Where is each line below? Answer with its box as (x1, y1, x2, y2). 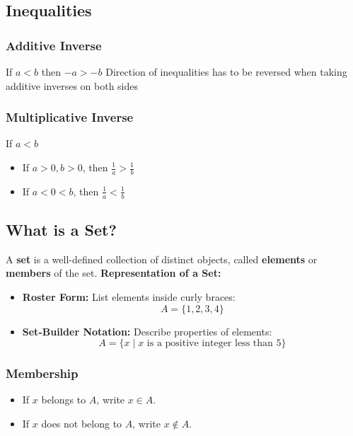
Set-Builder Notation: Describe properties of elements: (22, 323, 272, 338)
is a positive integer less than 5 (146, 338, 282, 349)
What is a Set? (6, 219, 117, 241)
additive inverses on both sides (6, 78, 139, 93)
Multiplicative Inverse (6, 108, 134, 126)
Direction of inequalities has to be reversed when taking (105, 64, 347, 79)
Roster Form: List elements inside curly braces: (22, 289, 236, 304)
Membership (6, 365, 79, 382)
